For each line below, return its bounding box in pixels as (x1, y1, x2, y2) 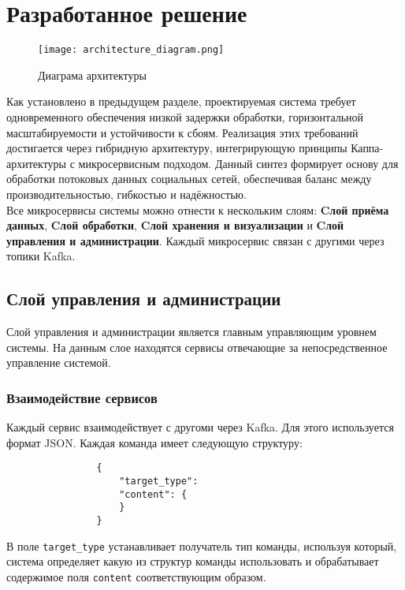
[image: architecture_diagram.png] (38, 44, 225, 56)
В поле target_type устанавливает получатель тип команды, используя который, (6, 537, 397, 554)
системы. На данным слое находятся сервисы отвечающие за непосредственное (6, 338, 388, 355)
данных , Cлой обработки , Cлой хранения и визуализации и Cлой (6, 217, 344, 233)
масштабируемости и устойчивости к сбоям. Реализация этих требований (6, 124, 359, 140)
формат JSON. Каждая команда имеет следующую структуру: (6, 434, 303, 450)
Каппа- (351, 140, 384, 156)
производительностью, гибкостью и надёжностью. (6, 185, 247, 202)
